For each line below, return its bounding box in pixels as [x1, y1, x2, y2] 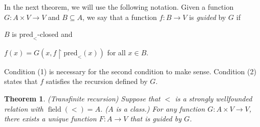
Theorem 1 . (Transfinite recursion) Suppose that [4, 93, 161, 104]
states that [4, 76, 38, 87]
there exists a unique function [4, 113, 97, 124]
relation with [4, 103, 44, 114]
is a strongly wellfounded [175, 93, 252, 104]
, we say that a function [82, 11, 157, 22]
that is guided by [130, 113, 182, 124]
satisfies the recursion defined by [46, 76, 148, 87]
